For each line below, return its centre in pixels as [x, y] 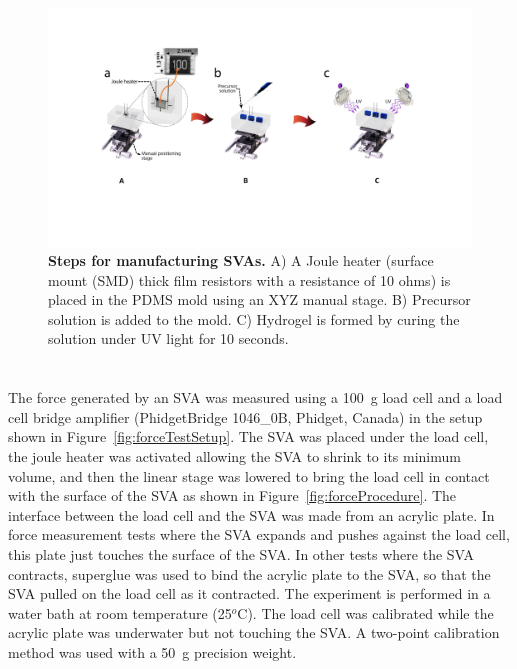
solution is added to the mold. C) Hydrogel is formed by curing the [254, 318]
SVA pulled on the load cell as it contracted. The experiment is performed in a [249, 593]
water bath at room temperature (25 [120, 612]
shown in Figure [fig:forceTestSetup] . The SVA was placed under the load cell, [248, 436]
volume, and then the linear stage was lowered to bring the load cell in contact [249, 475]
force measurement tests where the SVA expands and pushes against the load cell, [259, 534]
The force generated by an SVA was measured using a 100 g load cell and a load [255, 397]
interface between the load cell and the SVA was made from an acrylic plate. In [251, 514]
